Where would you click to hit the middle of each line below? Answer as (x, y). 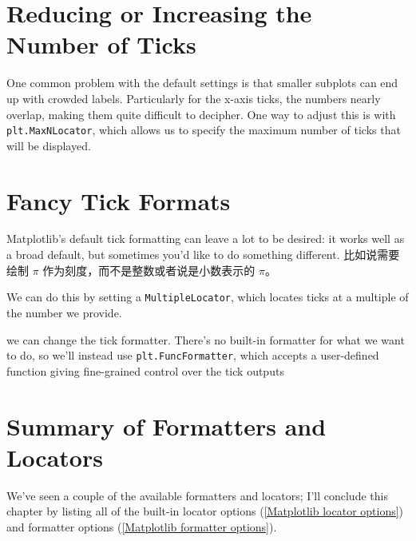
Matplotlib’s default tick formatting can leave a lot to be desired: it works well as (206, 239)
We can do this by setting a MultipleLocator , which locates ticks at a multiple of (208, 297)
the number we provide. (64, 312)
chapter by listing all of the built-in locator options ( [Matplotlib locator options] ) (205, 511)
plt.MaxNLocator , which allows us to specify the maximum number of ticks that (204, 130)
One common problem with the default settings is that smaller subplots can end (202, 83)
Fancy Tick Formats (119, 200)
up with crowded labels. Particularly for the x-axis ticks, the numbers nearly (194, 98)
